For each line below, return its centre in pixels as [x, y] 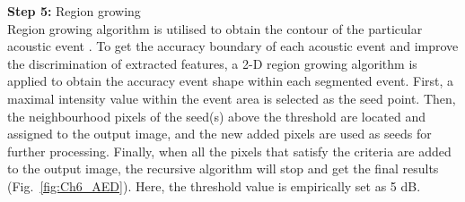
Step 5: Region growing [74, 11]
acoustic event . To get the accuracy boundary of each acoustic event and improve [233, 46]
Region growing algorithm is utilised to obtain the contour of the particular [215, 28]
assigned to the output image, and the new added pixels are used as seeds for [219, 134]
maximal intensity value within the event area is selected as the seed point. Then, [232, 98]
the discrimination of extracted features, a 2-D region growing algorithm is [212, 63]
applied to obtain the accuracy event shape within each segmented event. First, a [231, 81]
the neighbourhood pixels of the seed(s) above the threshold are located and [216, 116]
